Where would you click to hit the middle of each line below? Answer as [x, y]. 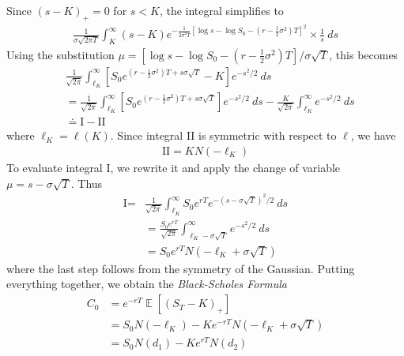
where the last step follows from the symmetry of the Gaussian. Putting [181, 268]
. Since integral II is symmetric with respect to [223, 135]
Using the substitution [60, 54]
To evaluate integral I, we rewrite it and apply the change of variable [174, 168]
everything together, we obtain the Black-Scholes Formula [147, 284]
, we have [373, 135]
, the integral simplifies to [221, 10]
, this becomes [364, 54]
